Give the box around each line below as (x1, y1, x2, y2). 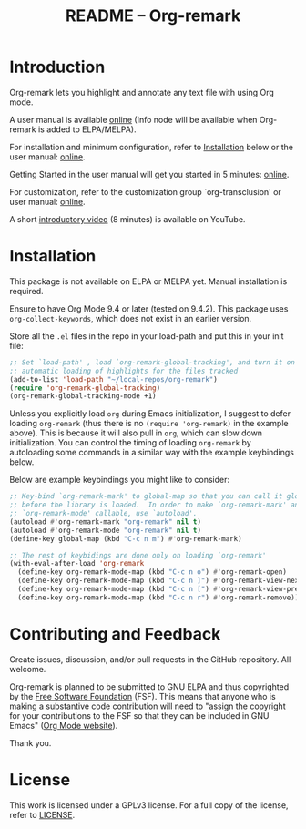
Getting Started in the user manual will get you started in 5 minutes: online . (9, 169, 290, 179)
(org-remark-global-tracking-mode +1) (9, 392, 157, 401)
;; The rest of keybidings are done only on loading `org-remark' (9, 550, 267, 560)
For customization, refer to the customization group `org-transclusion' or (9, 186, 282, 197)
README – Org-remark (65, 5, 241, 26)
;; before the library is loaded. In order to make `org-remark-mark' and (9, 500, 303, 510)
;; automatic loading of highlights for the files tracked (9, 366, 239, 375)
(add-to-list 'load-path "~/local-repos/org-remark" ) (9, 374, 219, 384)
